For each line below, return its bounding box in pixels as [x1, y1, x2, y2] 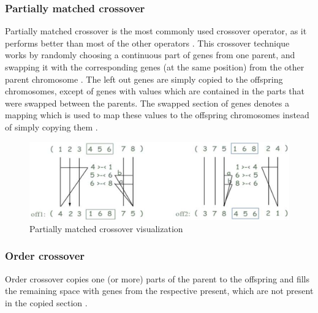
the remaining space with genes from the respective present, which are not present [5, 284, 314, 297]
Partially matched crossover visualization [29, 222, 183, 235]
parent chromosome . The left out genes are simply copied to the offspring [5, 72, 283, 85]
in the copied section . [5, 296, 88, 309]
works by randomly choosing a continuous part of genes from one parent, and [5, 48, 295, 61]
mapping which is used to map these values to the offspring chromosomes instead [5, 108, 309, 121]
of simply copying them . [5, 120, 98, 133]
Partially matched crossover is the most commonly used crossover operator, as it [5, 25, 307, 37]
